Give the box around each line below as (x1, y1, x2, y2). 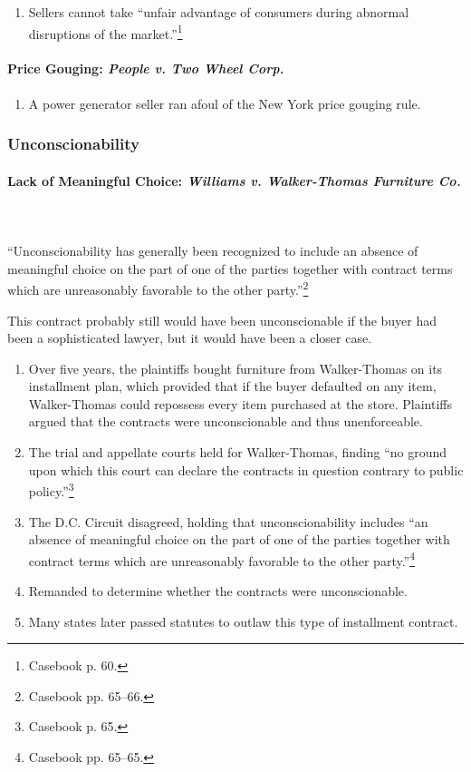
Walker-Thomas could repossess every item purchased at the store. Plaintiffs (28, 394, 453, 413)
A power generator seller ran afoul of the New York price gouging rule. (28, 93, 421, 112)
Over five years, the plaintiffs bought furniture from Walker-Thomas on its (28, 358, 443, 377)
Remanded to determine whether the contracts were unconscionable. (28, 581, 408, 600)
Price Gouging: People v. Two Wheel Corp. (7, 59, 284, 78)
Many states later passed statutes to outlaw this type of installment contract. (28, 611, 458, 630)
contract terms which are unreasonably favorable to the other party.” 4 (28, 548, 416, 570)
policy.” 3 (28, 479, 74, 500)
